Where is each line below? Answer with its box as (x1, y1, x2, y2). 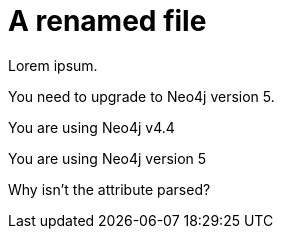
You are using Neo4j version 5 (8, 149, 207, 167)
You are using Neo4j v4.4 (8, 118, 175, 136)
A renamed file (8, 4, 207, 38)
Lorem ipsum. (8, 56, 98, 74)
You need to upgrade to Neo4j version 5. (8, 87, 275, 105)
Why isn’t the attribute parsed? (8, 180, 211, 198)
